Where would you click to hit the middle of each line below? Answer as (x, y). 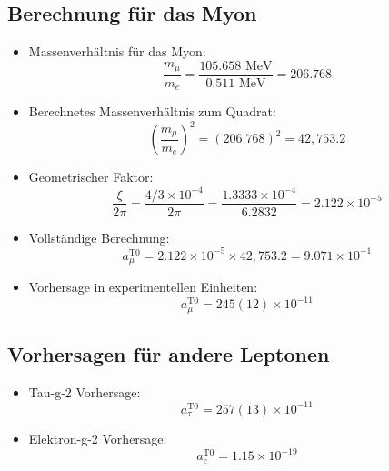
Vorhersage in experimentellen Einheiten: (143, 287)
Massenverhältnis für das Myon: (117, 51)
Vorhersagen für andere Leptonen (169, 354)
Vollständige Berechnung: (99, 237)
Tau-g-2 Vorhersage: (85, 391)
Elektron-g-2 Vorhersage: (98, 438)
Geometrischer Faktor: (91, 177)
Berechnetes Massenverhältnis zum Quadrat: (152, 111)
